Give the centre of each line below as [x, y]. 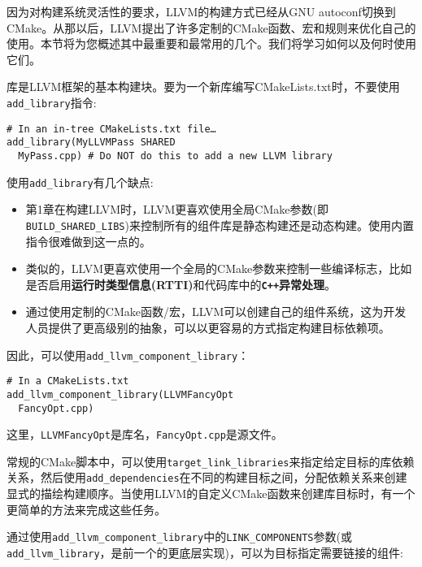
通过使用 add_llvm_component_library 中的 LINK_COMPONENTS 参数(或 [179, 537]
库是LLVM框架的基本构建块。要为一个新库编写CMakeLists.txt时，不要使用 [203, 87]
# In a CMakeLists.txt [68, 381]
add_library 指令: [52, 102]
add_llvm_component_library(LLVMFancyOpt [120, 394]
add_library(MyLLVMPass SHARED [91, 143]
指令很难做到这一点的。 [88, 241]
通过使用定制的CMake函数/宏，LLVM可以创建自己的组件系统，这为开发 [216, 312]
